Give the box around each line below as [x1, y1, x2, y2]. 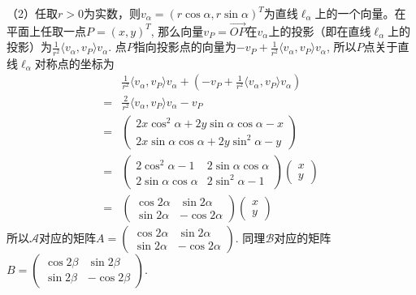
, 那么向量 [150, 22, 204, 39]
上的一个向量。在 [314, 5, 406, 21]
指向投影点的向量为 [133, 38, 236, 55]
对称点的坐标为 [34, 54, 115, 71]
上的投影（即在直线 [268, 22, 371, 39]
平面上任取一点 [6, 22, 86, 39]
